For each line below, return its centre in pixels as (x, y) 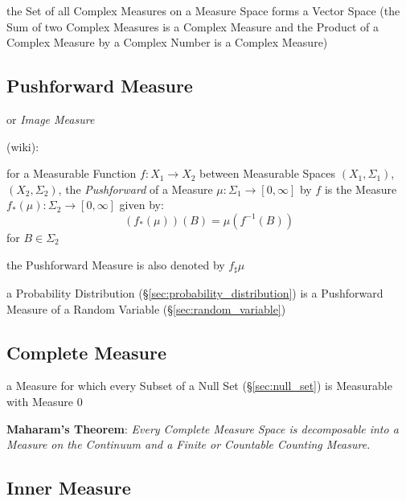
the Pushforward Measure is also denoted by (116, 264)
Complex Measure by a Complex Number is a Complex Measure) (167, 42)
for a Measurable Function (72, 173)
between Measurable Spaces (268, 173)
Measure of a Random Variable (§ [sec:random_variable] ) (146, 308)
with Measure (40, 401)
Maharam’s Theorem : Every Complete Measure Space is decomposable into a (203, 428)
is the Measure (361, 189)
